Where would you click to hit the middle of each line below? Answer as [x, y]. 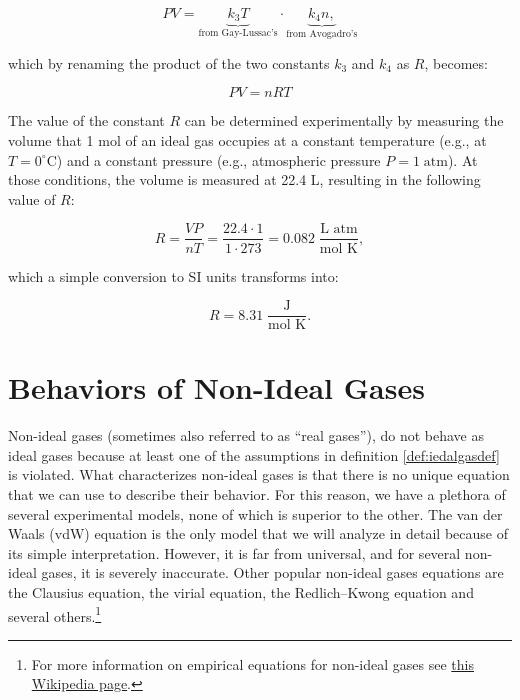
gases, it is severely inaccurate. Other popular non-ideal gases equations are [272, 572]
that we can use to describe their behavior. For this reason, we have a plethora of [257, 494]
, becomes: [456, 62]
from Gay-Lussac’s [238, 33]
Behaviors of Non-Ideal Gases [216, 387]
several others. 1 [55, 614]
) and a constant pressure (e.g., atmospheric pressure [218, 159]
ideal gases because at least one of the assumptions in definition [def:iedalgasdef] [254, 454]
